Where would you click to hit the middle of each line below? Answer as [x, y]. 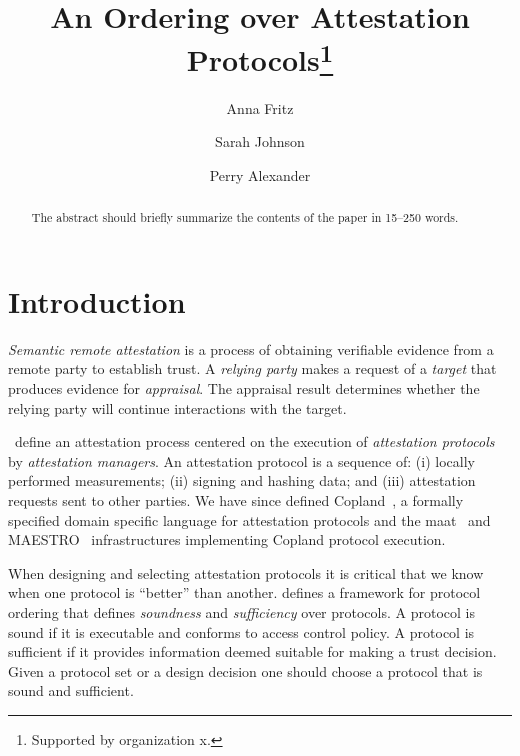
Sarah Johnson [260, 141]
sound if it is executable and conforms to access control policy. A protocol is [241, 631]
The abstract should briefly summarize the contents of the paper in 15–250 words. [245, 217]
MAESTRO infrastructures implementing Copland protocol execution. [227, 539]
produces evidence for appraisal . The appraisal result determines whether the [244, 388]
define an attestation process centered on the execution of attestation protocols [254, 441]
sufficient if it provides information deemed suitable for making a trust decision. [252, 651]
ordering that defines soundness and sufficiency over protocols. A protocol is [241, 611]
